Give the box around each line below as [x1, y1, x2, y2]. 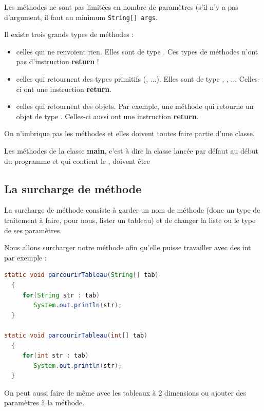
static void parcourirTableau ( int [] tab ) [4, 331, 148, 339]
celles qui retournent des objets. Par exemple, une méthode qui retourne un [16, 101, 254, 111]
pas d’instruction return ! [16, 56, 99, 67]
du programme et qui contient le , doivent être [4, 155, 150, 166]
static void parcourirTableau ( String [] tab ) [4, 271, 159, 279]
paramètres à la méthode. [4, 397, 85, 408]
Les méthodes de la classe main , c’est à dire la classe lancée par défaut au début [4, 145, 259, 156]
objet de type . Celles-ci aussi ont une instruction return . [16, 110, 199, 121]
